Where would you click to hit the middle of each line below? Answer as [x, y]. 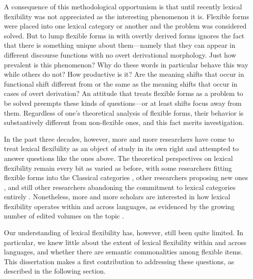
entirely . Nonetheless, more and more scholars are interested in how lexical [117, 197]
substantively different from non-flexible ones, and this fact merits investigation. [124, 122]
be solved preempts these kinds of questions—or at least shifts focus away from [123, 103]
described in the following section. [55, 271]
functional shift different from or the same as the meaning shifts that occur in [121, 83]
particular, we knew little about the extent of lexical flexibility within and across [125, 242]
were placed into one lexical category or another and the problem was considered [125, 26]
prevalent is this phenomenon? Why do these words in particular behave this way [126, 64]
